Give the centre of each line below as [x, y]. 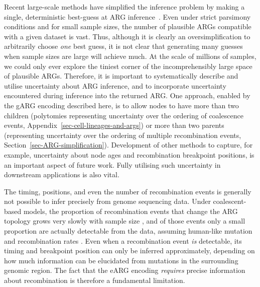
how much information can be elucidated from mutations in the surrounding [121, 260]
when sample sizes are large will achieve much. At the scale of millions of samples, [130, 56]
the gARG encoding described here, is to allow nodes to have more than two [121, 105]
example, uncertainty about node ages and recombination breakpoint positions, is [129, 154]
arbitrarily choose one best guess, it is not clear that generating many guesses [123, 46]
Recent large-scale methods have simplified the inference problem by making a [124, 7]
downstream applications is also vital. [62, 174]
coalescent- [230, 201]
